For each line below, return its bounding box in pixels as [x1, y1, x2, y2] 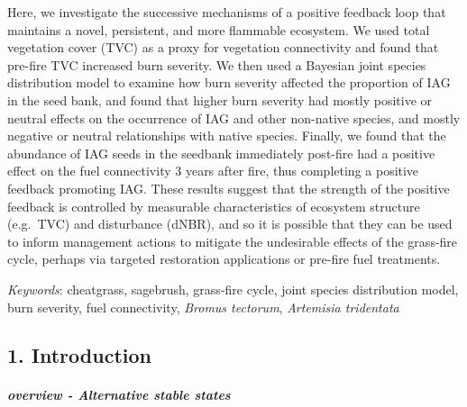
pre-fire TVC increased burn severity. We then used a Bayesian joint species [7, 55, 426, 74]
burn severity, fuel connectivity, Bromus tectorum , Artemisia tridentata [7, 297, 399, 316]
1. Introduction [7, 341, 151, 369]
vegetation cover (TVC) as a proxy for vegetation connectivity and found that [7, 38, 439, 57]
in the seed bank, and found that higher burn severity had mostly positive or [7, 90, 433, 109]
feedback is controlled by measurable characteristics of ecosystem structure [7, 196, 420, 215]
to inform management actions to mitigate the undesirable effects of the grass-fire [7, 231, 458, 250]
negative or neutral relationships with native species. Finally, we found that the [7, 126, 446, 145]
